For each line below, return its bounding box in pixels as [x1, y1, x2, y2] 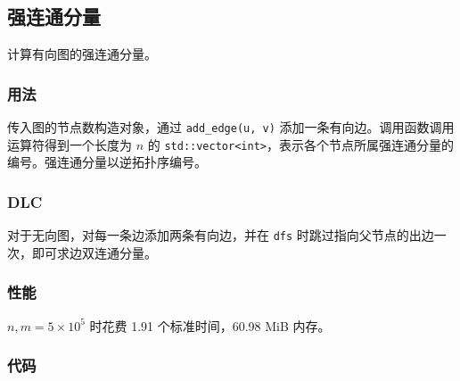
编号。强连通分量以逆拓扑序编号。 [7, 153, 207, 171]
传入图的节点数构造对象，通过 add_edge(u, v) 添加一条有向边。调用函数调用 [7, 118, 455, 137]
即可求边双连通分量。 [31, 243, 157, 261]
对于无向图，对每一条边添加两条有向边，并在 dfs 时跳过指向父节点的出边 [7, 226, 434, 244]
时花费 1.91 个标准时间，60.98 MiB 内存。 [89, 316, 331, 335]
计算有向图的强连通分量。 [7, 45, 157, 63]
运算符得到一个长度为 [7, 135, 132, 153]
